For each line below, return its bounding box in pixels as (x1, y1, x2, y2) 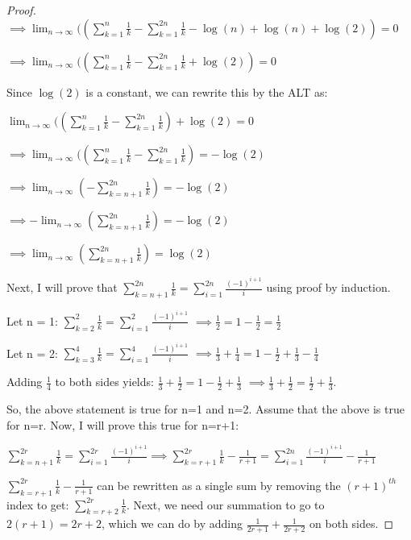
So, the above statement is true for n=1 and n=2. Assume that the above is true (6, 401, 405, 417)
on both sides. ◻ (309, 515, 394, 532)
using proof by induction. (266, 279, 391, 296)
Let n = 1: (6, 312, 58, 329)
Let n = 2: (6, 344, 58, 361)
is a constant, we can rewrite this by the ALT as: (85, 83, 328, 100)
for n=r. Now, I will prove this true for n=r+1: (6, 416, 239, 433)
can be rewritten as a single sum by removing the (97, 476, 341, 493)
